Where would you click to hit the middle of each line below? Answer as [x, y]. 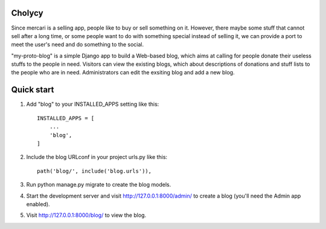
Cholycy [27, 13]
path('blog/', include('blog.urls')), [94, 171]
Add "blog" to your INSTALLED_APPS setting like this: [93, 104]
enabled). [38, 204]
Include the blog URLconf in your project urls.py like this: [97, 157]
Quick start [33, 90]
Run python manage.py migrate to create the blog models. [99, 185]
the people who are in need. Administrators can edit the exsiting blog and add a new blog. [123, 73]
